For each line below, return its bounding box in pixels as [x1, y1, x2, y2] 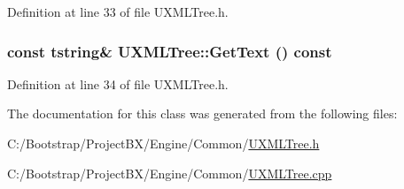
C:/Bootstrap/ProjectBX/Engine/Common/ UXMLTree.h [7, 134, 320, 152]
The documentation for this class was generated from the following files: [7, 104, 398, 123]
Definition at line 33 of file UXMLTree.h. [7, 3, 229, 20]
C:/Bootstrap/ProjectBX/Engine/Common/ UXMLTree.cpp [7, 163, 332, 182]
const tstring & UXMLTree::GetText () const [7, 40, 332, 62]
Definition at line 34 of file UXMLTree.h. [7, 74, 229, 93]
